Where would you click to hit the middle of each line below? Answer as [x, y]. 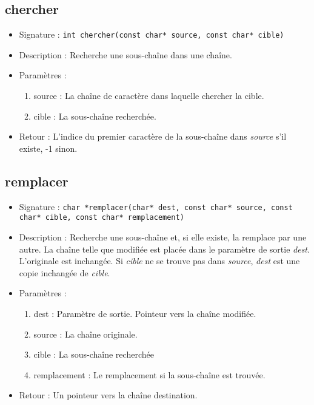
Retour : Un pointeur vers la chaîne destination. [108, 395]
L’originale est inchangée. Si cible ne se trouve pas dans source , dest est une [159, 261]
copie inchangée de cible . [65, 272]
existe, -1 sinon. [48, 148]
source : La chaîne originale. [85, 334]
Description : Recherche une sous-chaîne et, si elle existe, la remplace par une [163, 237]
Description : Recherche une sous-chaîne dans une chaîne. [125, 54]
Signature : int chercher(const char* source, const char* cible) [152, 34]
